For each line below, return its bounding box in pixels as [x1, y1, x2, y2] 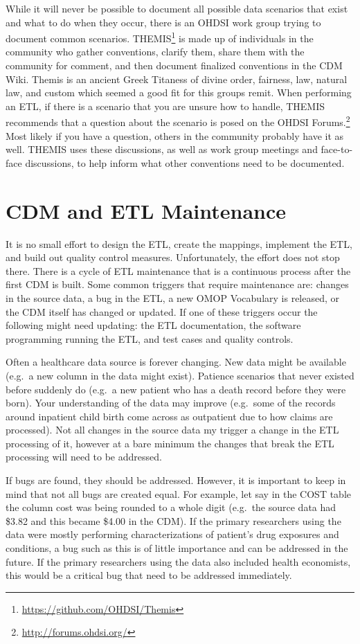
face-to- [321, 142, 353, 156]
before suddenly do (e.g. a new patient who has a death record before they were [6, 382, 346, 396]
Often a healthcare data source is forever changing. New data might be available [6, 355, 346, 369]
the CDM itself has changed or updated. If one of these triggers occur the [6, 304, 318, 319]
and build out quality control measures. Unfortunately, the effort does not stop [6, 250, 340, 265]
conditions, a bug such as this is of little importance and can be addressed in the [6, 541, 348, 555]
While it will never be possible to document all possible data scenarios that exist [6, 1, 348, 15]
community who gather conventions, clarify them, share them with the [6, 44, 305, 59]
